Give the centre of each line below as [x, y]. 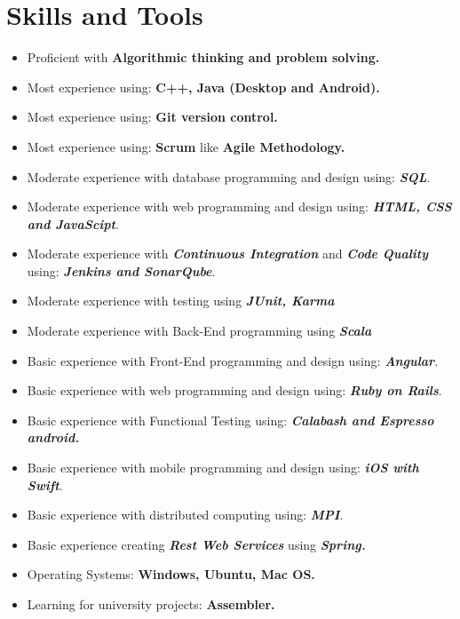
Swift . [45, 484]
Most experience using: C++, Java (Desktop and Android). [203, 87]
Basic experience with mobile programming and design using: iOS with [223, 468]
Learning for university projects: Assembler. [151, 604]
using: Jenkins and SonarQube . [121, 270]
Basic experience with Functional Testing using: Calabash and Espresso [230, 420]
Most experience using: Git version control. [152, 117]
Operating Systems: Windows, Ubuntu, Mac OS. [171, 574]
